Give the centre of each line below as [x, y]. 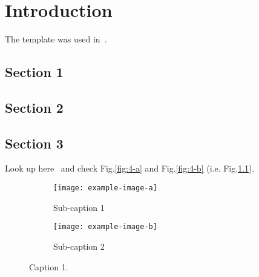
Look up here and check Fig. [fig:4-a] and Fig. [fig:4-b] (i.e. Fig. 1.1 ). [130, 168]
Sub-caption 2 [79, 246]
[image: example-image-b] [105, 227]
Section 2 [34, 107]
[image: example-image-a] [105, 188]
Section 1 [34, 72]
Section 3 [34, 143]
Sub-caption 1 [79, 207]
